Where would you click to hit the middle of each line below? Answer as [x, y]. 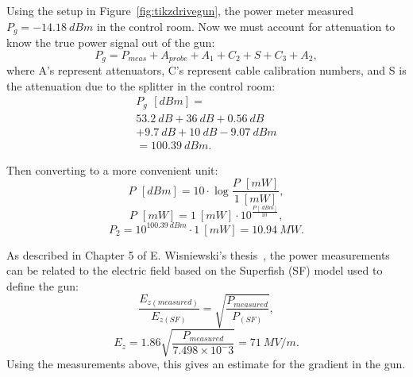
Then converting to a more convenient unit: [112, 169]
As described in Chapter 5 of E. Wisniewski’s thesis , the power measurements [198, 254]
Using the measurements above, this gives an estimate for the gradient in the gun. [206, 364]
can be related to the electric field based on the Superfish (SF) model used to [195, 270]
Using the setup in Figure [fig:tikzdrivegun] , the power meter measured [180, 10]
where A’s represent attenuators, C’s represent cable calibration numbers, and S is [206, 70]
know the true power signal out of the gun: [111, 42]
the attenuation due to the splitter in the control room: [141, 85]
